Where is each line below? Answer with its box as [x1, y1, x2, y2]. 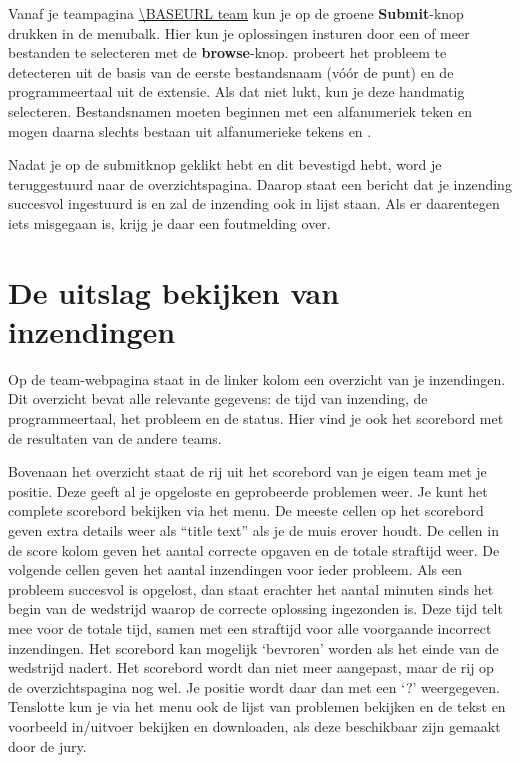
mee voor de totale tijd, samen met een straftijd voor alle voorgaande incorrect [8, 617, 492, 638]
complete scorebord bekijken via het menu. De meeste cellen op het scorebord [8, 500, 484, 521]
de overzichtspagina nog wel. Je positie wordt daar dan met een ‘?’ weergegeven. [8, 676, 500, 697]
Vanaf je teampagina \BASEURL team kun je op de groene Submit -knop [8, 3, 464, 23]
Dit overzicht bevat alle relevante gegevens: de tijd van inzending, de [8, 388, 428, 409]
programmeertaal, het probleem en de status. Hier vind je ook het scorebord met [8, 408, 504, 429]
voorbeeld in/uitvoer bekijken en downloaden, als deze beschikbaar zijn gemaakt [8, 715, 501, 736]
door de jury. [8, 735, 87, 756]
